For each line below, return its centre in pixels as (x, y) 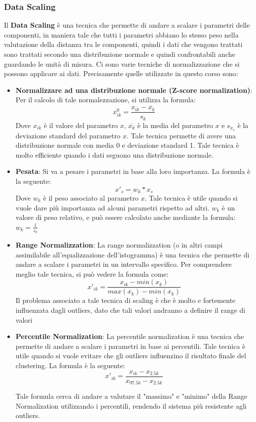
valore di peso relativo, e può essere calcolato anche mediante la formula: (126, 217)
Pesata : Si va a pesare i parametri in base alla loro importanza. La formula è (133, 171)
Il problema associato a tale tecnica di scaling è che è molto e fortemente (126, 300)
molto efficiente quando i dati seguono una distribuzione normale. (114, 154)
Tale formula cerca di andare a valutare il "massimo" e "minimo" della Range (131, 396)
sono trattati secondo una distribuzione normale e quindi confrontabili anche (120, 54)
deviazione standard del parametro (68, 135)
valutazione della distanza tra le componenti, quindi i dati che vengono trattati (123, 44)
